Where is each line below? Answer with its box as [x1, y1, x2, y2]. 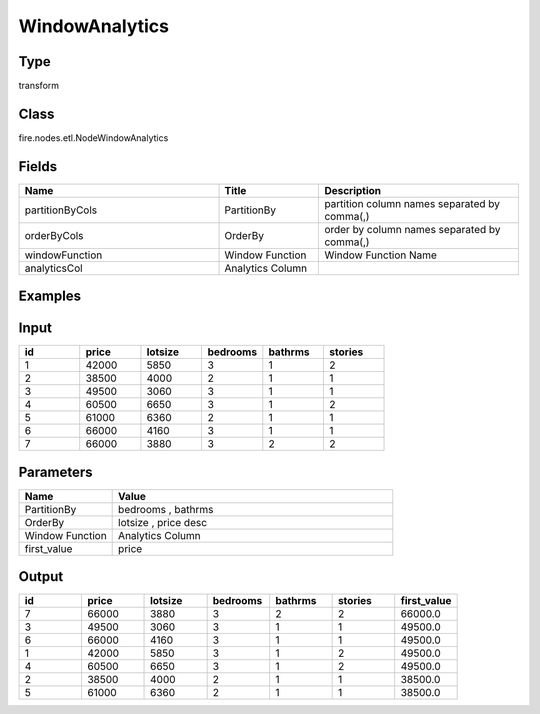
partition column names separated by [324, 196, 500, 210]
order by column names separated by [324, 222, 501, 236]
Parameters [18, 463, 93, 480]
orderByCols [24, 228, 84, 242]
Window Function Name [324, 248, 437, 262]
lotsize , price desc [118, 515, 208, 529]
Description [324, 183, 382, 197]
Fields [18, 158, 58, 175]
